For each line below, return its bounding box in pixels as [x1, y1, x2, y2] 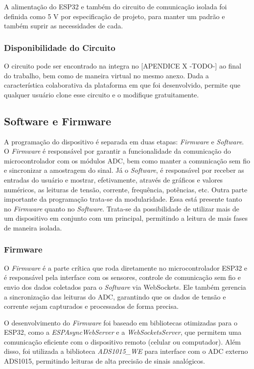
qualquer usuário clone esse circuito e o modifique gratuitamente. [4, 89, 199, 99]
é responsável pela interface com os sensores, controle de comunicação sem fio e [4, 272, 241, 282]
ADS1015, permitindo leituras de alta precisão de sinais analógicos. [4, 356, 205, 366]
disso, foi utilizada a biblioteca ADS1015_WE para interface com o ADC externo [4, 346, 248, 356]
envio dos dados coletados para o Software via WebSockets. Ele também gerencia [4, 281, 246, 292]
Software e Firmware [4, 113, 112, 128]
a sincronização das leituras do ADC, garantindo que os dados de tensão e [4, 291, 226, 301]
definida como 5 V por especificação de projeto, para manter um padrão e [4, 11, 225, 21]
